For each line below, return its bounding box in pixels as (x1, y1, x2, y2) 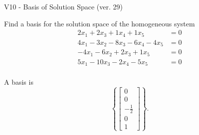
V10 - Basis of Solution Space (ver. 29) (4, 1, 123, 11)
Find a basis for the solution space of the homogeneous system (4, 18, 195, 28)
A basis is (4, 77, 33, 87)
